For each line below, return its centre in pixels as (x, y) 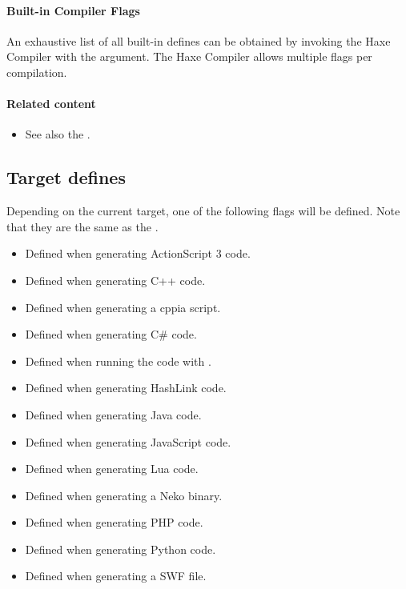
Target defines (66, 177)
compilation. (37, 72)
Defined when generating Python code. (121, 549)
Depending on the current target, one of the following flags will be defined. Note (203, 211)
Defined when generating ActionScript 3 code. (138, 253)
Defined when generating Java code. (113, 414)
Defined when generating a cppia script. (123, 307)
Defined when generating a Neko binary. (124, 495)
